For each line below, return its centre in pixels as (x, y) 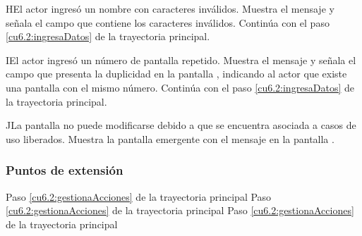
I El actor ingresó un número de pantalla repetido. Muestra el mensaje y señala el (181, 60)
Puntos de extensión (65, 170)
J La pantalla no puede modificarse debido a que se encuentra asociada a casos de (181, 125)
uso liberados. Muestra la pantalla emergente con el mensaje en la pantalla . (170, 138)
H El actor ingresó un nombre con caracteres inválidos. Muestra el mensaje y (170, 8)
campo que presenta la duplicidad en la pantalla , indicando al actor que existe (176, 74)
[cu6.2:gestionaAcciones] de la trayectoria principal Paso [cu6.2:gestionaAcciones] (180, 210)
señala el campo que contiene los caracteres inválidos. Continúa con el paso (168, 22)
